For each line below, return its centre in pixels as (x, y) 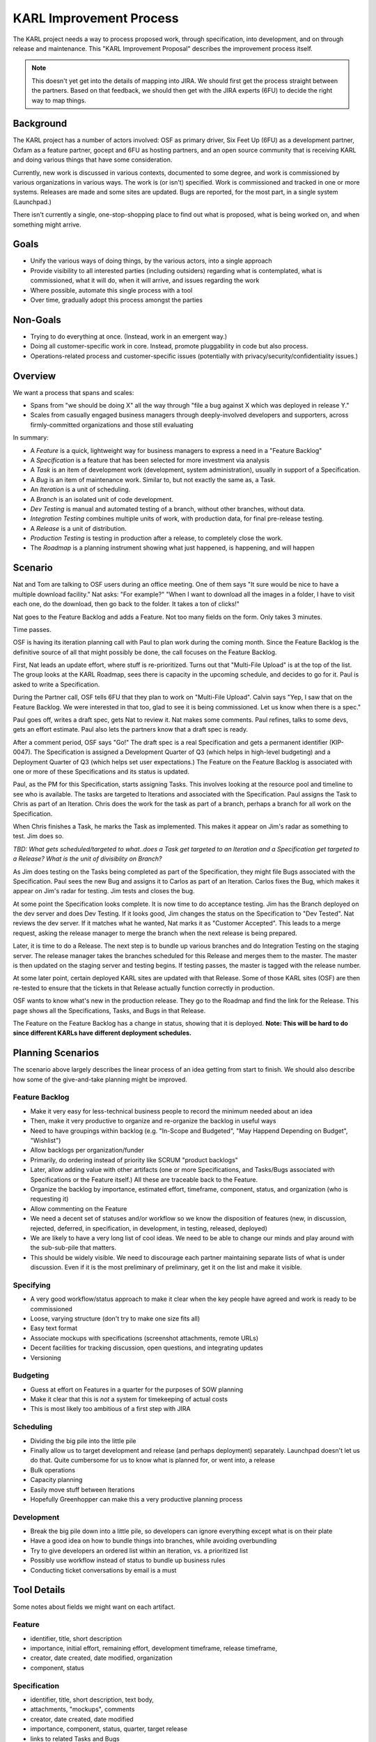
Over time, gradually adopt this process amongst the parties (117, 300)
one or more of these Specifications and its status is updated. (101, 771)
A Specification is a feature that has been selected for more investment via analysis (150, 460)
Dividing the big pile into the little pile (83, 1441)
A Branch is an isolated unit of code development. (102, 499)
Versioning (46, 1357)
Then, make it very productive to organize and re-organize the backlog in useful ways (153, 1121)
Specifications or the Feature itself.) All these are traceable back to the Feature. (144, 1179)
